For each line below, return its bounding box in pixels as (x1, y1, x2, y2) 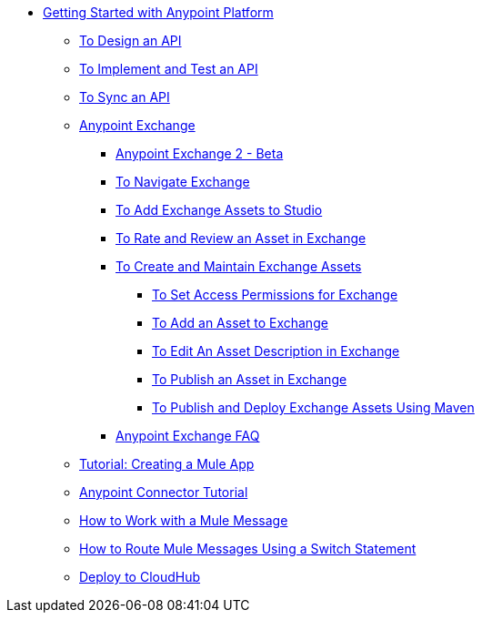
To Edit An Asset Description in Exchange (152, 343, 400, 359)
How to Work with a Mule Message (79, 513, 288, 528)
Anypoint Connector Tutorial (79, 484, 248, 500)
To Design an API (79, 33, 182, 48)
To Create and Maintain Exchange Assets (115, 259, 362, 274)
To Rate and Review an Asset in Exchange (115, 230, 367, 246)
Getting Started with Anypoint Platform (43, 5, 274, 20)
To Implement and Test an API (79, 61, 258, 76)
